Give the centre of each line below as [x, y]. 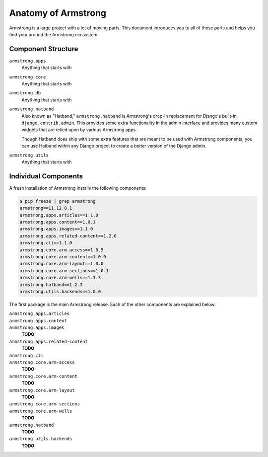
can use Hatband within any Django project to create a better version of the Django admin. [114, 146]
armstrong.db [25, 93]
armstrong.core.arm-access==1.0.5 [62, 250]
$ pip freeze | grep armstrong [58, 201]
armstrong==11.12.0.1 [46, 208]
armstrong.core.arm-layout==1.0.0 [62, 264]
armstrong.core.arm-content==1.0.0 [63, 257]
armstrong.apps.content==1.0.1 [58, 222]
